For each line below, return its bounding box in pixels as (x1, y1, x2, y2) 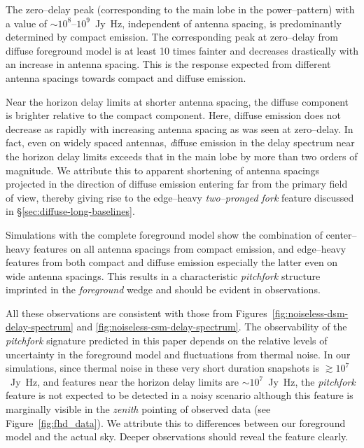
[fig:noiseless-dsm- (272, 305, 349, 320)
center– (325, 227, 357, 241)
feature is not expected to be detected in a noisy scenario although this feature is (6, 388, 353, 402)
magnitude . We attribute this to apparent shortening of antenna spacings (6, 162, 320, 177)
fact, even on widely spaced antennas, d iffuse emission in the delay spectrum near (6, 135, 355, 150)
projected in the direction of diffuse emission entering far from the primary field (6, 176, 348, 191)
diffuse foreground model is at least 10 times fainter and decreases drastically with (6, 43, 358, 57)
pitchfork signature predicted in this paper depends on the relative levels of (6, 333, 328, 348)
